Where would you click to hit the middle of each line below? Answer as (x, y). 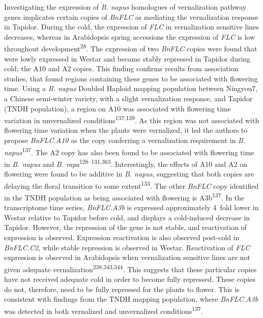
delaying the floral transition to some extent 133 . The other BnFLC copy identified (131, 185)
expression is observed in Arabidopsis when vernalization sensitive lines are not (127, 257)
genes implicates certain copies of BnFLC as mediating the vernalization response (131, 17)
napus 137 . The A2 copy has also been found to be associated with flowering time (129, 151)
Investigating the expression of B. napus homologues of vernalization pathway (125, 7)
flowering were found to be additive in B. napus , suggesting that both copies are (129, 174)
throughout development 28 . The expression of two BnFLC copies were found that (131, 48)
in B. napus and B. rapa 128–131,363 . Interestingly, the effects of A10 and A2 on (126, 163)
